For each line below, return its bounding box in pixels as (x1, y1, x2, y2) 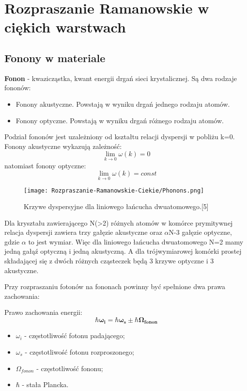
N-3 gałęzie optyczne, (169, 227, 232, 237)
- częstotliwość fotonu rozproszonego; (25, 347, 135, 357)
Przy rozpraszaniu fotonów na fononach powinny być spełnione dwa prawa (4, 281, 225, 292)
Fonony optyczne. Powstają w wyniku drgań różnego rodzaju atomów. (15, 115, 224, 125)
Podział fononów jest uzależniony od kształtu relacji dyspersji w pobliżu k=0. (4, 131, 235, 142)
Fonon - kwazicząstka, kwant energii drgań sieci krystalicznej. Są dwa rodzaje (4, 73, 237, 83)
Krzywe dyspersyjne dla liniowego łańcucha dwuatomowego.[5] (24, 201, 209, 212)
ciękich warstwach (4, 17, 126, 37)
